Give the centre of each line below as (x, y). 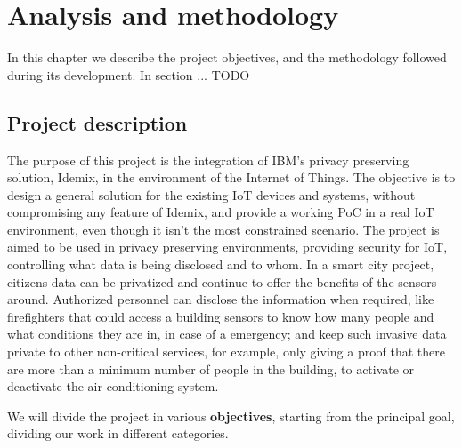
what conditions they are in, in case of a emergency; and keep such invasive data (227, 334)
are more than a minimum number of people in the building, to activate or (211, 368)
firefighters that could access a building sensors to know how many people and (221, 316)
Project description (97, 122)
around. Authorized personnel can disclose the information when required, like (221, 299)
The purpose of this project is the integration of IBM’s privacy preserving (208, 160)
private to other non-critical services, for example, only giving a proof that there (226, 352)
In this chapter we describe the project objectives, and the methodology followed (227, 57)
